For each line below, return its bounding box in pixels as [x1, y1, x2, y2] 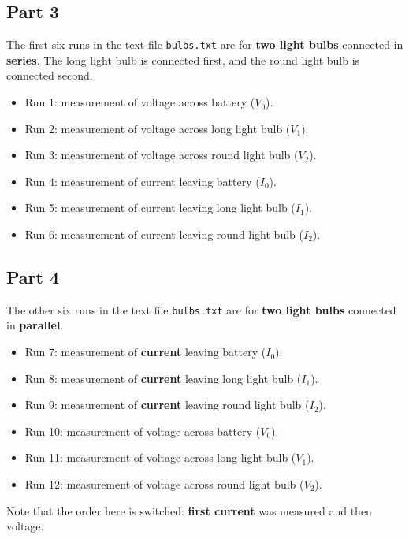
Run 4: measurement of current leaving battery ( [24, 173, 260, 189]
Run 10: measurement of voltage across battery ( [24, 422, 261, 439]
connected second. [6, 67, 93, 84]
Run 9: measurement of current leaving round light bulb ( [24, 396, 310, 413]
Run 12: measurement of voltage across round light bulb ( [24, 476, 304, 493]
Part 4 [6, 265, 60, 288]
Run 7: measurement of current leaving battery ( [24, 344, 266, 360]
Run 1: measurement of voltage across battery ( [24, 94, 255, 110]
